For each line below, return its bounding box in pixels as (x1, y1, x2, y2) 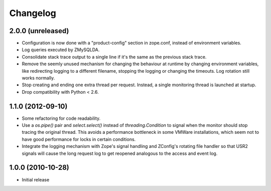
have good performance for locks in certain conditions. (22, 136, 136, 142)
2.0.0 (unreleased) (9, 27, 69, 35)
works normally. (22, 75, 55, 81)
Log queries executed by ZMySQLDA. (22, 47, 100, 53)
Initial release (22, 176, 50, 182)
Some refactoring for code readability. (22, 115, 101, 121)
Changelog (9, 8, 56, 19)
